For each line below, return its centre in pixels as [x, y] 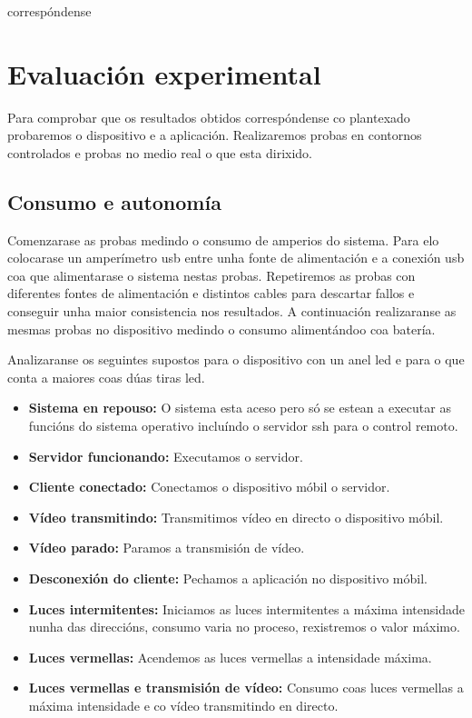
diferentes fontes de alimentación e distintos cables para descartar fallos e [211, 293]
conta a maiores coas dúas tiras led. [106, 377]
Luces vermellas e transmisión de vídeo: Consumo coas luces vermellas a [246, 688]
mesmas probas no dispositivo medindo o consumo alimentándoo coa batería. [221, 329]
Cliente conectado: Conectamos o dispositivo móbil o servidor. [209, 487]
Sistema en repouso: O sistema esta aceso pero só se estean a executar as [240, 408]
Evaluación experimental [164, 73]
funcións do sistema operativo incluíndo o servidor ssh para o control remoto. [243, 426]
